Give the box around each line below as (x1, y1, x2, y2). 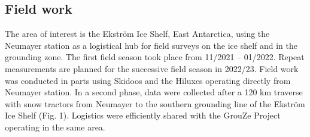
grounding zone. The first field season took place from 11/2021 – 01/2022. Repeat (5, 51, 305, 63)
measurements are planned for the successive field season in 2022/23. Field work (5, 62, 299, 74)
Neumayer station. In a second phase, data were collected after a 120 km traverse (5, 86, 303, 98)
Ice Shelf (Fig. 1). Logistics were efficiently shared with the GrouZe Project (5, 109, 281, 122)
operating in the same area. (5, 120, 105, 133)
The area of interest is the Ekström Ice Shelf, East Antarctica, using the (5, 27, 270, 40)
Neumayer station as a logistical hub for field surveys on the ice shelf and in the (5, 39, 298, 51)
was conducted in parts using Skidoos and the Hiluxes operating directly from (5, 74, 291, 86)
